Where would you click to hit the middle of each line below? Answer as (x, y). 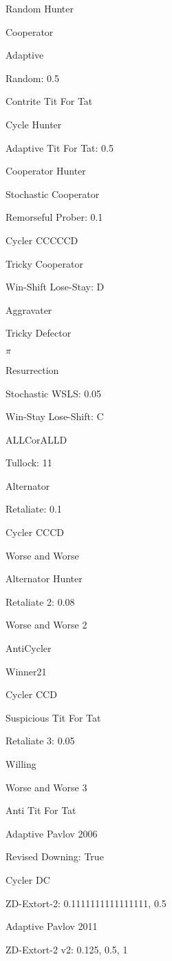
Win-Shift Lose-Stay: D (55, 287)
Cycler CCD (31, 694)
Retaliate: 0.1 (34, 509)
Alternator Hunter (44, 578)
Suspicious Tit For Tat (53, 717)
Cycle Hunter (34, 124)
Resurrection (32, 369)
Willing (21, 764)
